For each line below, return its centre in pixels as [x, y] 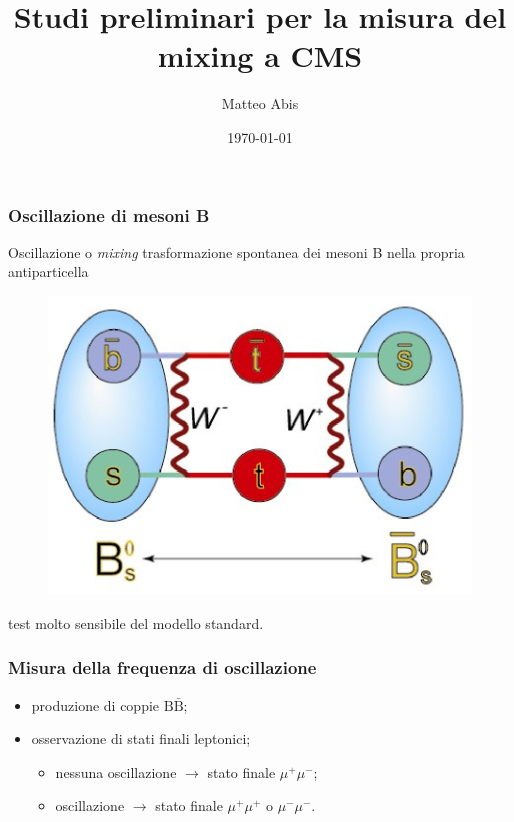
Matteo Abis [260, 103]
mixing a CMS [260, 55]
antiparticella [48, 271]
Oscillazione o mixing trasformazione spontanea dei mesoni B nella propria [236, 251]
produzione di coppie [95, 704]
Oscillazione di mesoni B [109, 214]
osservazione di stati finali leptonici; [141, 738]
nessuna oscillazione [116, 771]
